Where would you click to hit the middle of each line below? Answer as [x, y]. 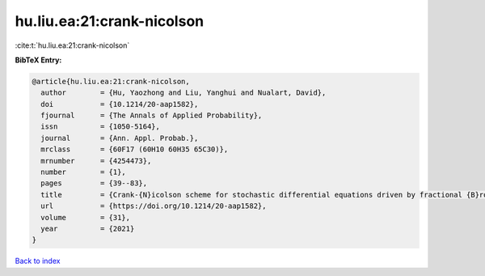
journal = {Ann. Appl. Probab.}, [120, 138]
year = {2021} [88, 229]
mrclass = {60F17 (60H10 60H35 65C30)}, [135, 149]
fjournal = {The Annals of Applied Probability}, [152, 116]
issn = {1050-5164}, [101, 127]
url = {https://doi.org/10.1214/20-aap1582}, [154, 206]
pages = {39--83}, [94, 183]
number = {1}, [84, 172]
